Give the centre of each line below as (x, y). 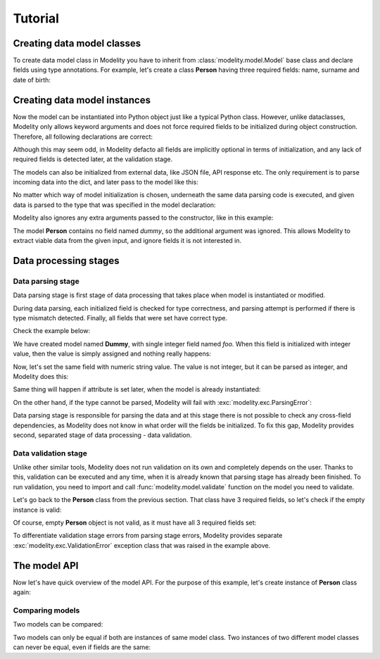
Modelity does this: (41, 376)
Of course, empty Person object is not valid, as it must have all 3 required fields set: (135, 522)
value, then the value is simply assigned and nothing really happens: (112, 354)
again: (22, 592)
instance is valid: (37, 510)
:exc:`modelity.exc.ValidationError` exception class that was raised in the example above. (142, 545)
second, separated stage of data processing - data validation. (103, 435)
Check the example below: (52, 331)
